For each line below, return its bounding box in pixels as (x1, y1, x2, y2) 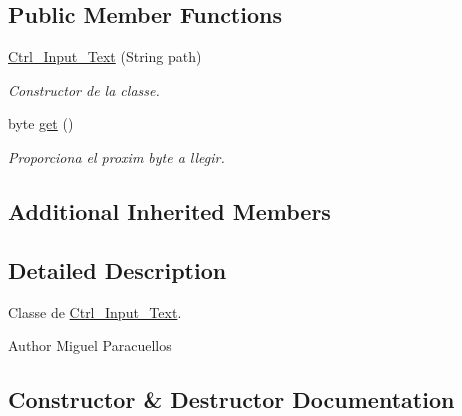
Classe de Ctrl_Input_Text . (8, 301, 182, 322)
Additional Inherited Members (8, 195, 331, 226)
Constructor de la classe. (8, 79, 160, 100)
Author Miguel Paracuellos (8, 335, 172, 356)
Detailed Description (8, 254, 227, 285)
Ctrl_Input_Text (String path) (8, 46, 202, 67)
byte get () (8, 113, 74, 134)
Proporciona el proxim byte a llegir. (8, 146, 225, 167)
